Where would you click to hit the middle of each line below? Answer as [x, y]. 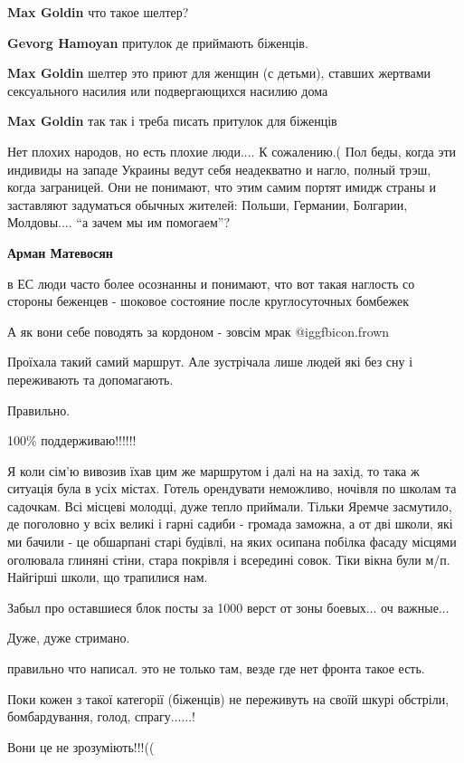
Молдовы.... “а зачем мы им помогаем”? [118, 222]
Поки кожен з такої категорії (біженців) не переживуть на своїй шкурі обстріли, [228, 698]
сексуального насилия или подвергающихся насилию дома [168, 90]
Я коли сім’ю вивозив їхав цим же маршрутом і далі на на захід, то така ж [213, 470]
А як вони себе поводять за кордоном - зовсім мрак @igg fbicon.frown [199, 331]
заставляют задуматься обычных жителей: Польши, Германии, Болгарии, [208, 204]
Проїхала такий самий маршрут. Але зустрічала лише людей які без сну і [210, 362]
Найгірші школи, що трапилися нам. [108, 577]
